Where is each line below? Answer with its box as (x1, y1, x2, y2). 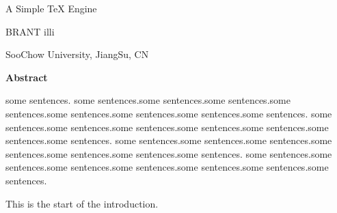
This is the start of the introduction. (5, 196, 159, 210)
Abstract (5, 70, 48, 84)
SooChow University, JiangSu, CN (5, 47, 149, 61)
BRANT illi (5, 24, 55, 38)
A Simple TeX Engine (5, 1, 97, 15)
